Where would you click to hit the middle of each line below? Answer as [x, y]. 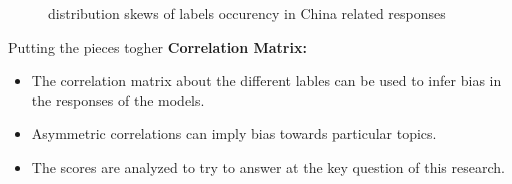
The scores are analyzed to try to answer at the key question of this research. [268, 166]
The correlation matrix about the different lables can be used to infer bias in [266, 80]
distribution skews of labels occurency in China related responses [247, 13]
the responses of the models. [118, 99]
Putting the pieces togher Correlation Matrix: [157, 46]
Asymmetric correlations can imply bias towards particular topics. [234, 133]
